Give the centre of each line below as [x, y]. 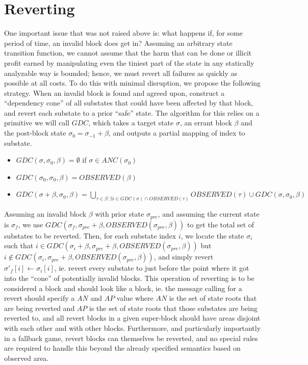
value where [135, 298]
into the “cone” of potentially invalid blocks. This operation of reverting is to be [129, 278]
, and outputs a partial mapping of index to [177, 133]
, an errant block [206, 123]
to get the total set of [221, 224]
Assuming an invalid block [45, 214]
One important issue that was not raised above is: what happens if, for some [124, 33]
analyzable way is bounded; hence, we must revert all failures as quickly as [121, 73]
